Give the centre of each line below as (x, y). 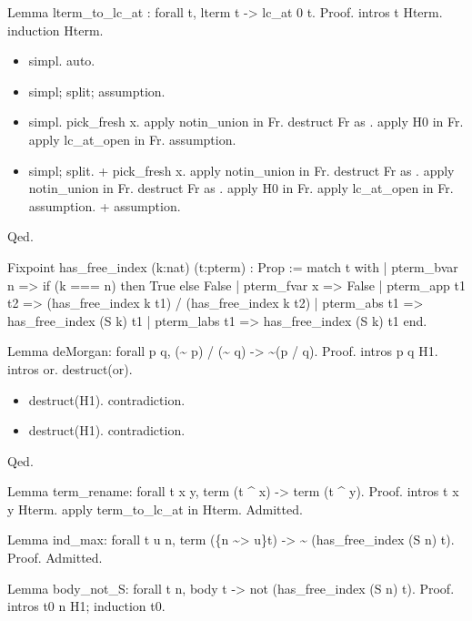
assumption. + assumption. (105, 205)
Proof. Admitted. (55, 558)
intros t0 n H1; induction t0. (86, 606)
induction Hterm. (55, 30)
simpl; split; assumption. (97, 91)
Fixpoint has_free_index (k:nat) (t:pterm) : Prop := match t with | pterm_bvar (233, 266)
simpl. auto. (62, 61)
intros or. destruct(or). (70, 368)
